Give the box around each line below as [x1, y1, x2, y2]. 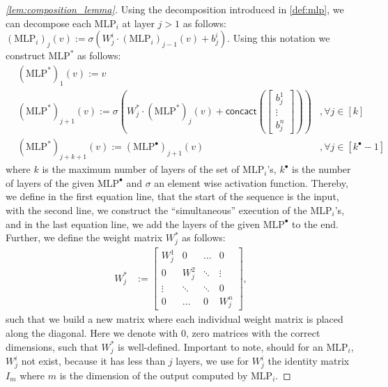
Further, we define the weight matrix [6, 230, 163, 245]
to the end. [292, 216, 339, 231]
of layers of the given [6, 175, 95, 190]
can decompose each [6, 15, 91, 30]
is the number [292, 162, 351, 176]
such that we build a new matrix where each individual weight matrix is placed [6, 312, 343, 326]
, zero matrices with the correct [186, 326, 320, 340]
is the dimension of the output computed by [59, 367, 248, 382]
